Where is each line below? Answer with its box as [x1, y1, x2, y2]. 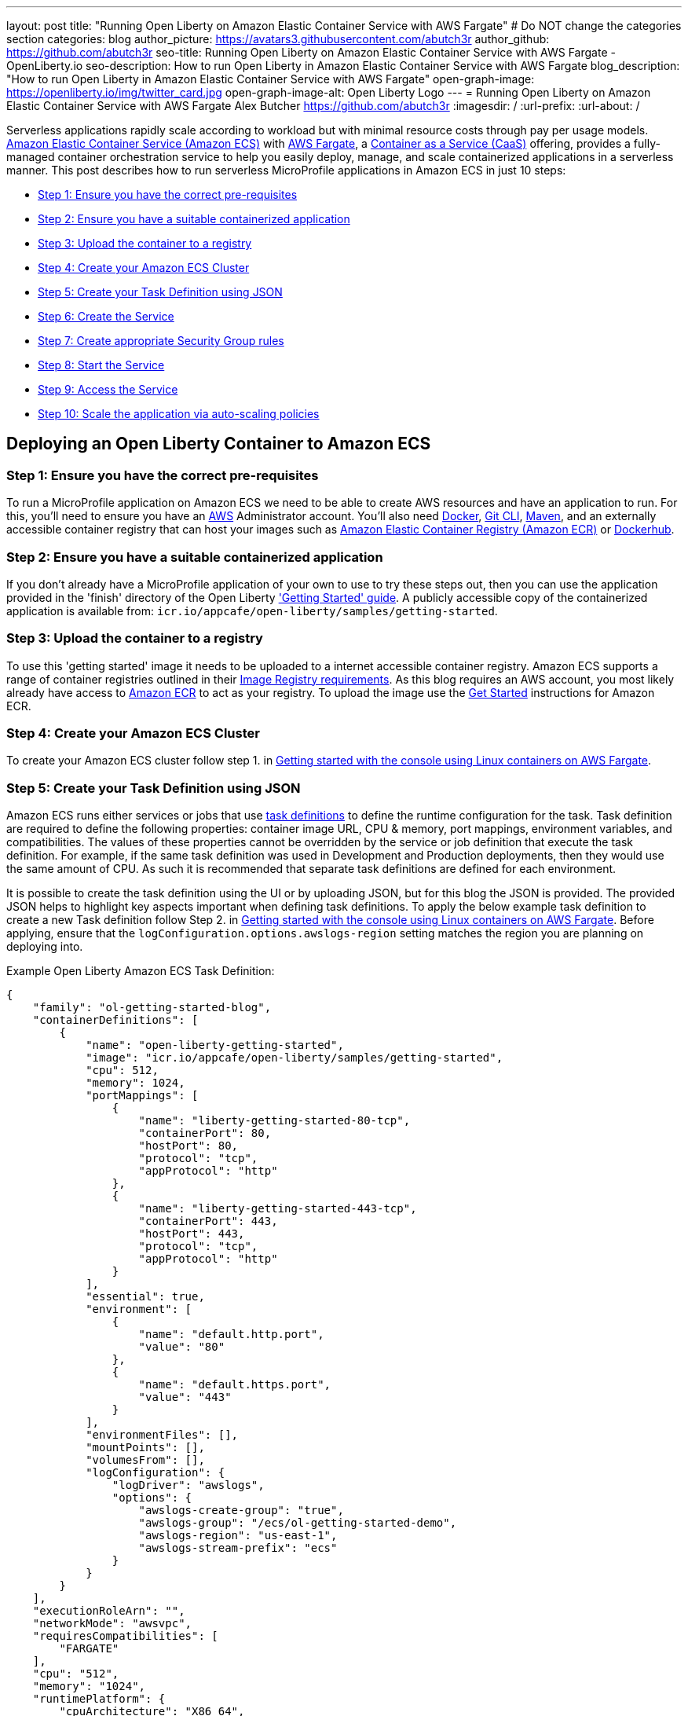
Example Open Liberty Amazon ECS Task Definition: [6, 964, 275, 978]
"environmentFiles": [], [86, 1428, 239, 1442]
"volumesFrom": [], [86, 1454, 205, 1467]
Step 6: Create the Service [38, 310, 174, 323]
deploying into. [6, 940, 83, 954]
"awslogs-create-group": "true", [138, 1504, 344, 1517]
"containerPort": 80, [138, 1127, 272, 1140]
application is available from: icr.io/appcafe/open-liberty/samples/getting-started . [6, 603, 498, 618]
